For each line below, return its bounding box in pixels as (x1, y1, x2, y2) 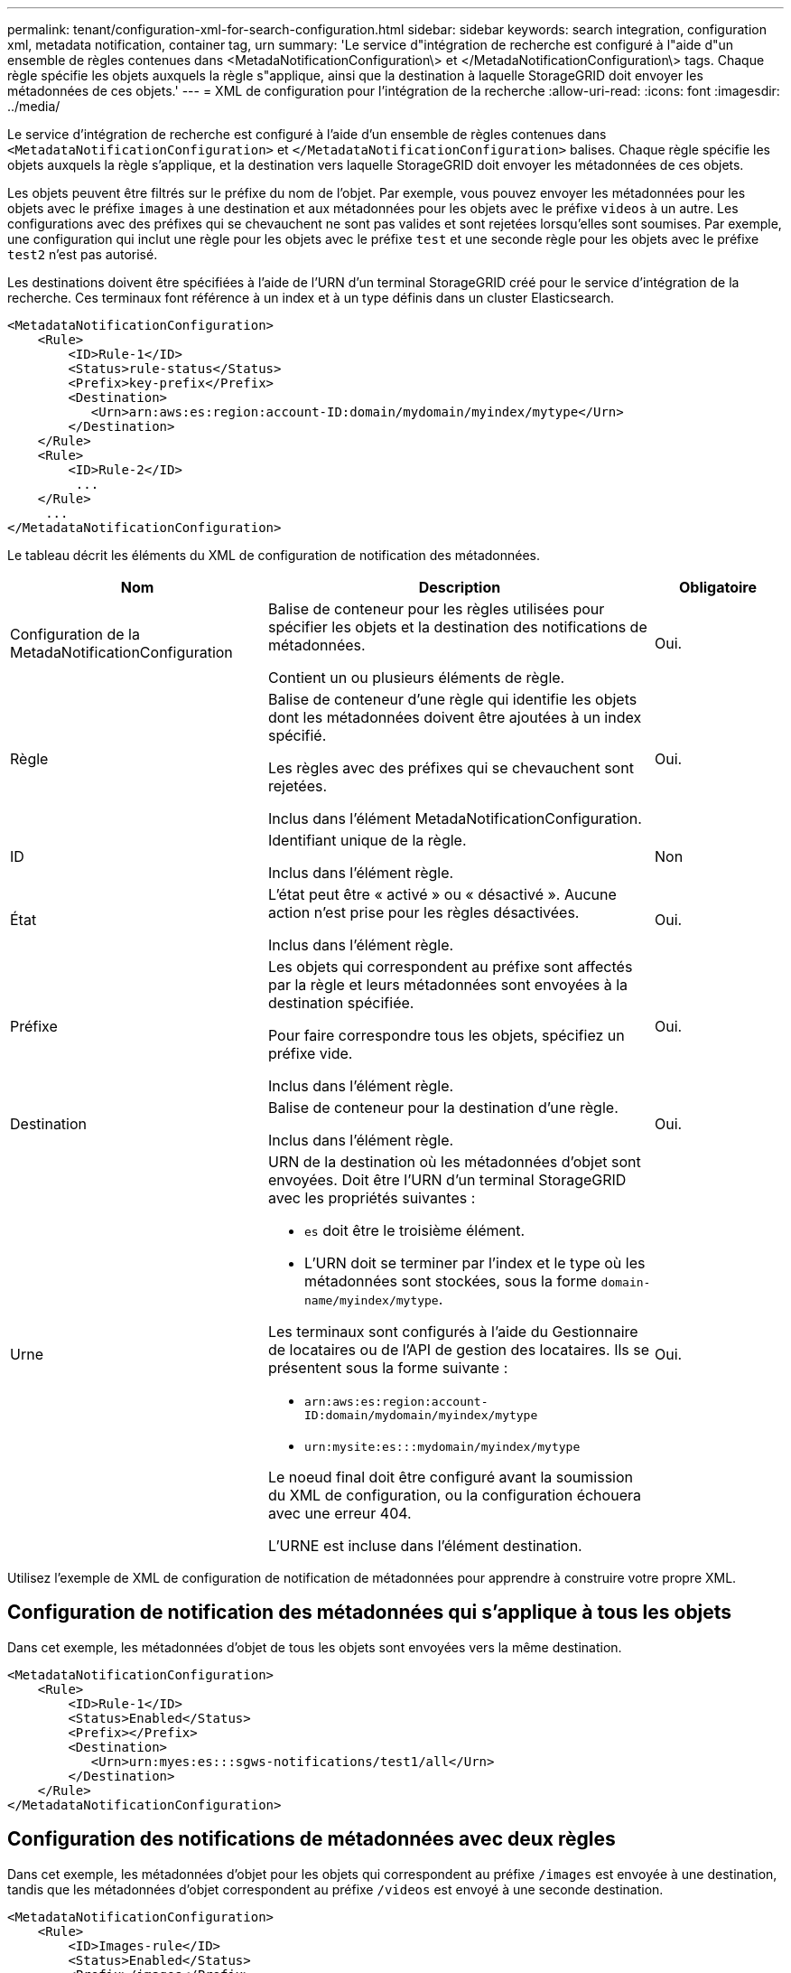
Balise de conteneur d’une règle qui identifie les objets (267, 690, 637, 708)
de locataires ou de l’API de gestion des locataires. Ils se (267, 1341, 650, 1359)
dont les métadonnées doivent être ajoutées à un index (267, 708, 642, 726)
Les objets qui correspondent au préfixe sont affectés (267, 958, 633, 976)
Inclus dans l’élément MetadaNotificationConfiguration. (267, 809, 642, 828)
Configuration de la (10, 625, 140, 643)
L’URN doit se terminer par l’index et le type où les (303, 1254, 646, 1272)
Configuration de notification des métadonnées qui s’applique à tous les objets (7, 1601, 732, 1624)
